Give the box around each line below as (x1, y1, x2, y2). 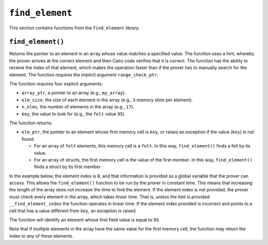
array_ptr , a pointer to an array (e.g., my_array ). (21, 90, 126, 96)
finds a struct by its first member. (34, 164, 102, 170)
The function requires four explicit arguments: (9, 81, 103, 87)
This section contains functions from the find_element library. (9, 25, 140, 31)
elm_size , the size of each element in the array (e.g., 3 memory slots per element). (21, 97, 193, 103)
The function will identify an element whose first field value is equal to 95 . (9, 217, 160, 223)
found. (21, 136, 35, 142)
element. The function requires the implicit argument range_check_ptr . (9, 72, 158, 78)
